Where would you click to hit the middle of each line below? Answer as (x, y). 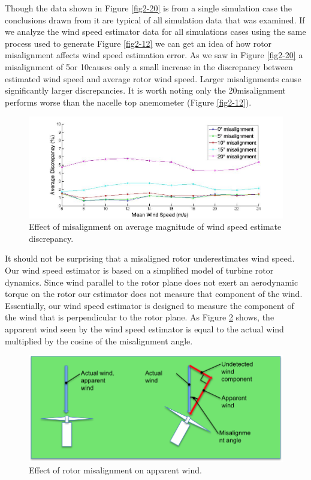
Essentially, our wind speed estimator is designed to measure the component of (150, 305)
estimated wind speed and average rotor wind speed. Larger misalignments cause (153, 78)
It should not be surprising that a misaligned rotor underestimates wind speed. (150, 258)
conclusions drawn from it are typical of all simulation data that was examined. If (155, 19)
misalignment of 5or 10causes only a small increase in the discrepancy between (149, 66)
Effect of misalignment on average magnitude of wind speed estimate (155, 226)
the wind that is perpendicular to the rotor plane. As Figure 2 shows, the (140, 317)
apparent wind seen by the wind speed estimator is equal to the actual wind (144, 329)
